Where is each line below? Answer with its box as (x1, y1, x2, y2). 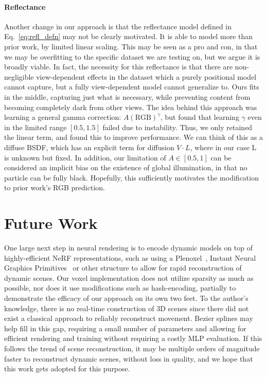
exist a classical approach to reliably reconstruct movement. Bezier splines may (4, 313, 253, 324)
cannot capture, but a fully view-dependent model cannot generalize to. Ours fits (4, 81, 259, 92)
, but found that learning (160, 112, 239, 122)
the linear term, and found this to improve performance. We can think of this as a (4, 132, 263, 142)
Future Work (4, 212, 98, 234)
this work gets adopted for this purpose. (4, 363, 130, 374)
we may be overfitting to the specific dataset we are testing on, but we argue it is (4, 51, 260, 62)
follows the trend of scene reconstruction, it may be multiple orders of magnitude (4, 343, 260, 353)
